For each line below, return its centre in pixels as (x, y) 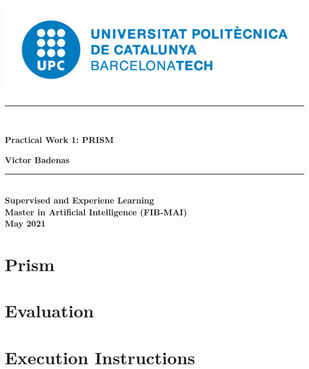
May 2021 (25, 223)
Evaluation (49, 311)
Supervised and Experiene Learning (80, 200)
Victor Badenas (37, 159)
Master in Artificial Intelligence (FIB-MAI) (96, 211)
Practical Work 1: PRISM (59, 140)
